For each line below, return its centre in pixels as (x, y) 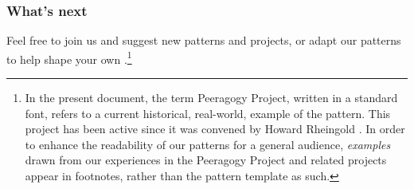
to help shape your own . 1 (69, 57)
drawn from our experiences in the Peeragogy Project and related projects (206, 160)
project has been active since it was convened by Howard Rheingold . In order (215, 129)
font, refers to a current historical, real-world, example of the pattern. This (208, 113)
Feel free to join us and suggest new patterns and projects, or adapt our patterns (204, 40)
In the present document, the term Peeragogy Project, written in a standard (211, 98)
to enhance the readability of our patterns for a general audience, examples (208, 144)
